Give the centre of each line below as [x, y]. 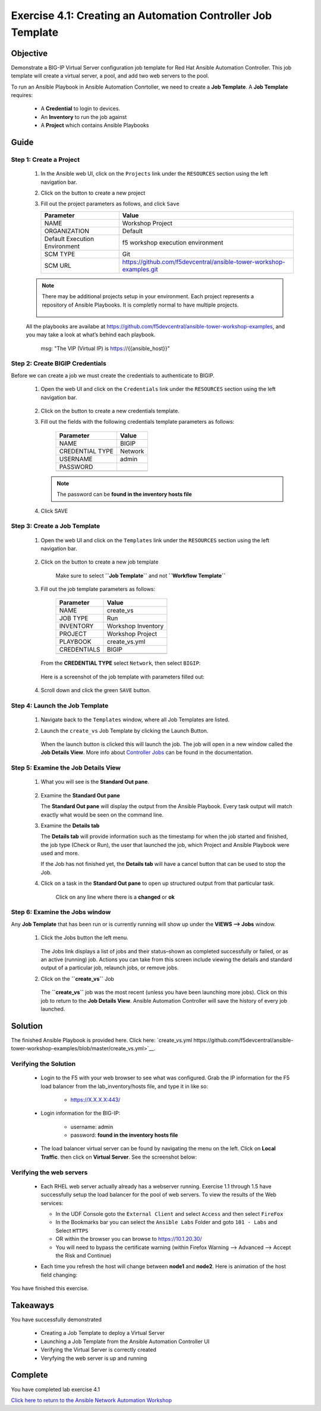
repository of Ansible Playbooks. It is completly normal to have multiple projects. [140, 305]
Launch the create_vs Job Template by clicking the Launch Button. [125, 730]
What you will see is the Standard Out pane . [95, 782]
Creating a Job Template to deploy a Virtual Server [103, 1333]
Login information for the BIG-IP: [81, 1113]
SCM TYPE [60, 254]
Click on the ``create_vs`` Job [77, 978]
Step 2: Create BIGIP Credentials [59, 364]
